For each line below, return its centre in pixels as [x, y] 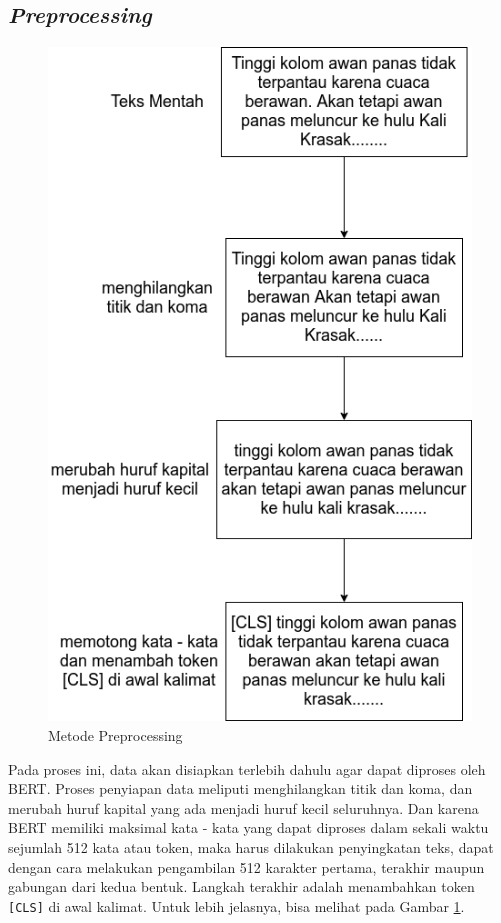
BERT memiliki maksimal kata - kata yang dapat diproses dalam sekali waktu [248, 827]
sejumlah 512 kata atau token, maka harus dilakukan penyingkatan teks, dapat [251, 846]
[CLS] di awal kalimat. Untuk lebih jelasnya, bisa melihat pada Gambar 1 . [236, 905]
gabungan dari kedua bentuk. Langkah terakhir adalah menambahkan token [241, 886]
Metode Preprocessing [115, 735]
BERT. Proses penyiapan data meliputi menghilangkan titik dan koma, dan [240, 788]
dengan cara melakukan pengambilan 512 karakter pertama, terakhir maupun [246, 866]
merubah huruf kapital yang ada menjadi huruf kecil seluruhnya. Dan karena [243, 807]
